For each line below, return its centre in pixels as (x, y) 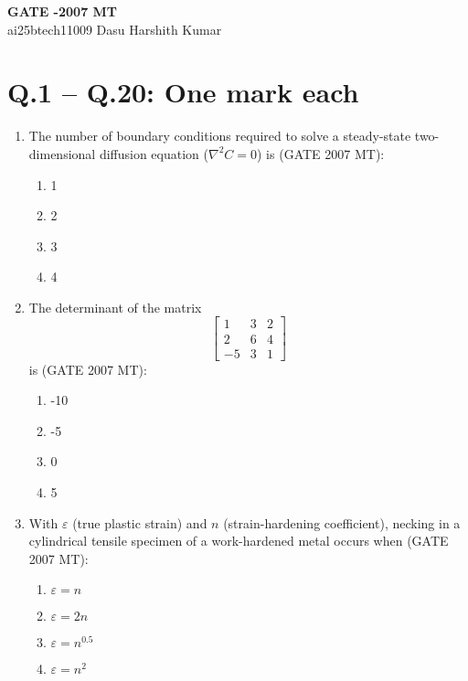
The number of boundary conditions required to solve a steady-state (220, 136)
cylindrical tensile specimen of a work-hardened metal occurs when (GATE (239, 541)
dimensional (62, 153)
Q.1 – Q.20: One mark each (183, 92)
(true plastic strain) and (140, 522)
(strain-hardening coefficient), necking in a (342, 522)
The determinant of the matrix (115, 307)
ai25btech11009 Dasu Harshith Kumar (115, 29)
